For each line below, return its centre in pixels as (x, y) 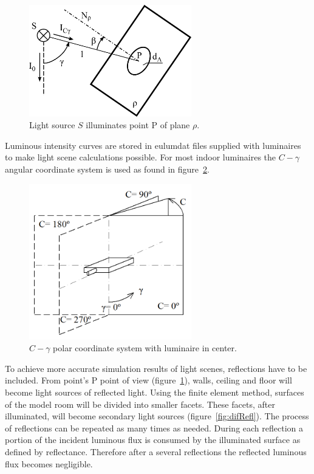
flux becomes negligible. (49, 463)
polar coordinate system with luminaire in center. (145, 348)
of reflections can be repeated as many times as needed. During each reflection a (154, 428)
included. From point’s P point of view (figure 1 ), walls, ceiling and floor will (148, 380)
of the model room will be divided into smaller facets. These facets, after (140, 404)
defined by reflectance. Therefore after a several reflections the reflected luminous (156, 451)
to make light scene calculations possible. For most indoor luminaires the (141, 157)
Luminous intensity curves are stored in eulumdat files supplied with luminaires (153, 145)
